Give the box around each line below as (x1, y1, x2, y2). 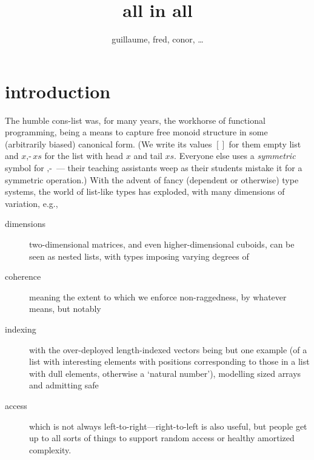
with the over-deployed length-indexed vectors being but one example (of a (29, 343, 307, 356)
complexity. (29, 443, 72, 456)
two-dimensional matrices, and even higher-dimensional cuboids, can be (29, 238, 295, 250)
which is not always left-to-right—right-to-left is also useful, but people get (29, 419, 307, 432)
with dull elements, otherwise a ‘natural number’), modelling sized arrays (29, 367, 301, 379)
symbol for (5, 161, 44, 174)
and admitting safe (29, 379, 99, 391)
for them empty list (229, 137, 301, 150)
